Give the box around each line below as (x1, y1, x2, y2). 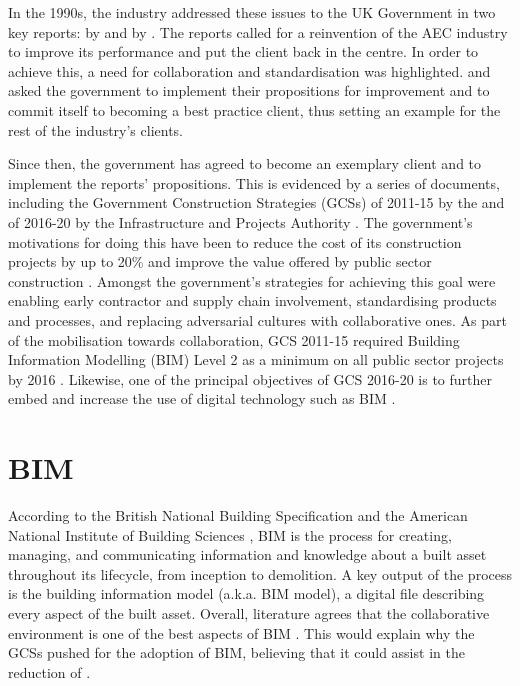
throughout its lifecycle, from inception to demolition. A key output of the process (8, 563, 512, 584)
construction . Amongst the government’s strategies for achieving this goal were (8, 270, 496, 291)
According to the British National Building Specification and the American (8, 505, 468, 525)
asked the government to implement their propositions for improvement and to (8, 80, 490, 101)
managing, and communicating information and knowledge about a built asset (8, 544, 487, 565)
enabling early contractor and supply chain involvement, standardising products (8, 290, 497, 311)
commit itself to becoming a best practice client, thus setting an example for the (8, 99, 501, 120)
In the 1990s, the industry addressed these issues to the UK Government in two (8, 2, 496, 22)
